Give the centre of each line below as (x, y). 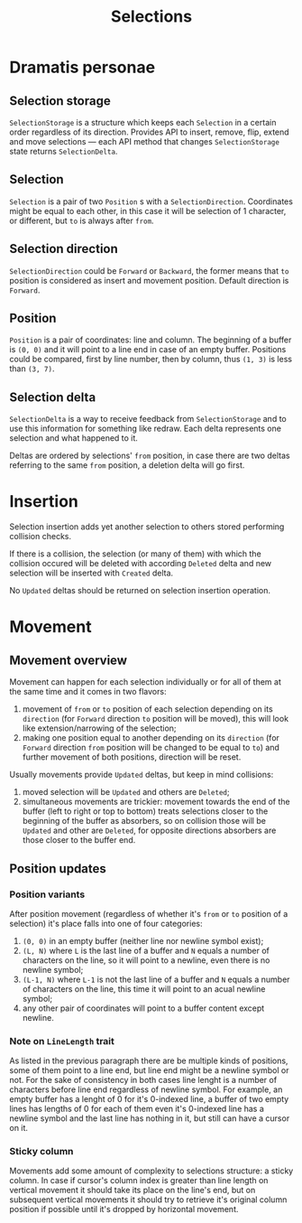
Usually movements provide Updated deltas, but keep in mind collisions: (142, 775)
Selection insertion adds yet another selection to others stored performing (147, 527)
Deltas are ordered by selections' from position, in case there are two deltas (150, 456)
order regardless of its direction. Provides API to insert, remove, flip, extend (150, 132)
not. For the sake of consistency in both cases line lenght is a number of (143, 1080)
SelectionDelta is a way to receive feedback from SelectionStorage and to (148, 419)
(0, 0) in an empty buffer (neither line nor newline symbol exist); (143, 940)
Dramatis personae (82, 67)
